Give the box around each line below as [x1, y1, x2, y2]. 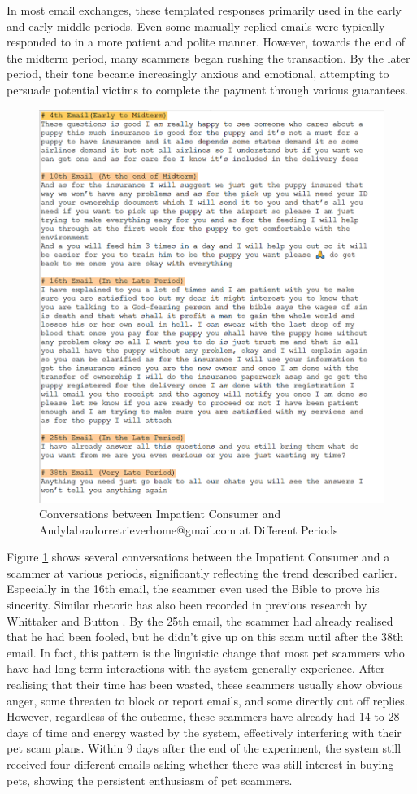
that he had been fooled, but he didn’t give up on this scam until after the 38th [7, 628, 404, 645]
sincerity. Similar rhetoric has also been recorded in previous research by [7, 596, 367, 613]
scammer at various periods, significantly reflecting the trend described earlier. [7, 564, 397, 581]
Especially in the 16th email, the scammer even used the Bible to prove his [7, 580, 380, 597]
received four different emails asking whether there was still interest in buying [7, 756, 394, 773]
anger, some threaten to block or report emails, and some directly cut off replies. [7, 691, 408, 709]
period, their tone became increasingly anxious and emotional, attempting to [7, 65, 389, 82]
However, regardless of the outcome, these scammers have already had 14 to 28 [7, 708, 400, 725]
